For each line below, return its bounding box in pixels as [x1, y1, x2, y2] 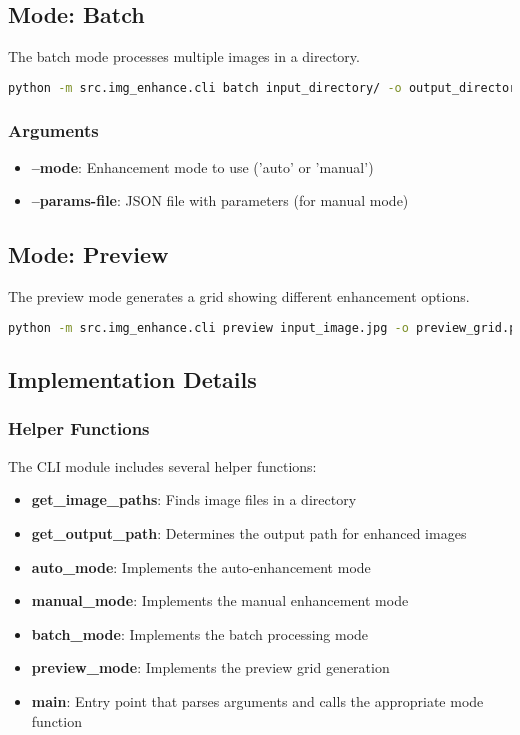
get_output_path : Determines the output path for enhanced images [31, 522, 467, 543]
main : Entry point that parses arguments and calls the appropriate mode [31, 690, 484, 711]
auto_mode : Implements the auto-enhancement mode [31, 556, 371, 577]
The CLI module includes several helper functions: [8, 455, 317, 476]
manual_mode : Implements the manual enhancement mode [31, 590, 409, 611]
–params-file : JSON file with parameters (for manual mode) [31, 190, 409, 211]
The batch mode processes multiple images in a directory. [8, 46, 360, 67]
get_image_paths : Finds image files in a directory [31, 489, 357, 510]
